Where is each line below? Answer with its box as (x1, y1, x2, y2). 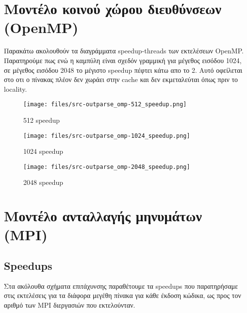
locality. (4, 83, 27, 94)
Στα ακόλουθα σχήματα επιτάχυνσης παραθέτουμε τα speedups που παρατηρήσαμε (4, 280, 238, 291)
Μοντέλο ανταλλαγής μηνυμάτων (4, 206, 202, 226)
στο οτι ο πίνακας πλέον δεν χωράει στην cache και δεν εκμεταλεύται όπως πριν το (4, 74, 238, 84)
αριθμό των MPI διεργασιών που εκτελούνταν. (4, 299, 135, 310)
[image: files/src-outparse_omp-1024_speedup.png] (23, 132, 190, 139)
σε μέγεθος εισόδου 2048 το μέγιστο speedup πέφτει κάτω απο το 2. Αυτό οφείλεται (4, 65, 243, 75)
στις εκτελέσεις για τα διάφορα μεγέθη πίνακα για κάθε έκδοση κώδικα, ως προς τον (4, 290, 241, 300)
